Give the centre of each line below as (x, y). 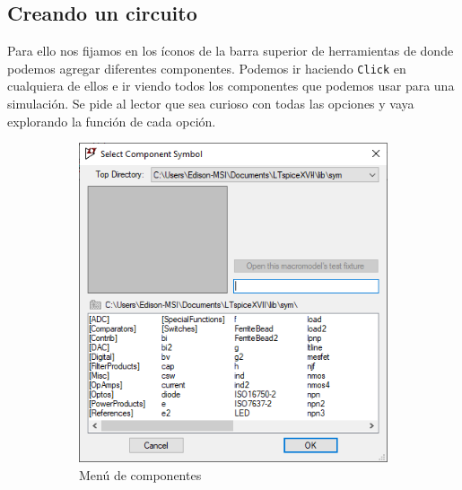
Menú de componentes (140, 474)
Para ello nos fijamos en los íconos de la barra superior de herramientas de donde (231, 51)
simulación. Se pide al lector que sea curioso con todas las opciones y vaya (211, 104)
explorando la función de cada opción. (112, 121)
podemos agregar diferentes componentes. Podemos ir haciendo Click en (207, 68)
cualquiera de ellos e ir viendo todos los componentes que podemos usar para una (231, 86)
